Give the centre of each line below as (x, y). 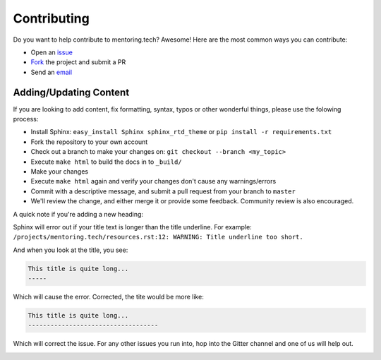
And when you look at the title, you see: (71, 250)
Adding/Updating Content (71, 92)
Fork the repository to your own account (89, 142)
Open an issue (52, 52)
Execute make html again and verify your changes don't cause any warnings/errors (153, 181)
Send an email (52, 72)
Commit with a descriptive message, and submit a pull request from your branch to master (163, 191)
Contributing (51, 18)
